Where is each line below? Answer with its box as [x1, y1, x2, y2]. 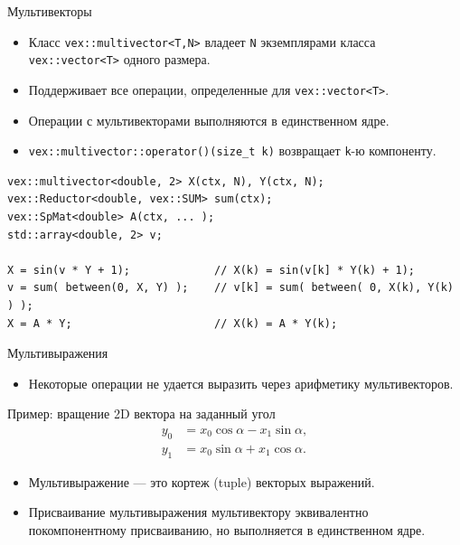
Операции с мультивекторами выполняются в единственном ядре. [28, 110, 390, 129]
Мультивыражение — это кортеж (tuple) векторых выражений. [28, 472, 375, 491]
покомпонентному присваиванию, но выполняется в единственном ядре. [28, 520, 426, 539]
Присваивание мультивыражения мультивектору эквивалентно [28, 503, 369, 522]
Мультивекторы [7, 2, 92, 20]
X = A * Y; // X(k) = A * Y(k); [7, 316, 338, 330]
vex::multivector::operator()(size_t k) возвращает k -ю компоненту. [28, 141, 437, 160]
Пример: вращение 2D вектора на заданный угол [7, 404, 276, 423]
